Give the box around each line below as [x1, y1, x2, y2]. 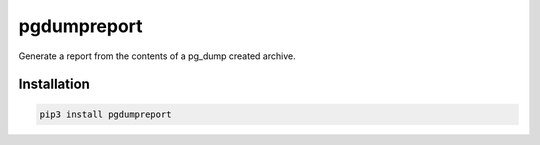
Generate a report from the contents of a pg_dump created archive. [18, 50, 296, 62]
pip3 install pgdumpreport [39, 108, 172, 120]
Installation [18, 76, 90, 93]
